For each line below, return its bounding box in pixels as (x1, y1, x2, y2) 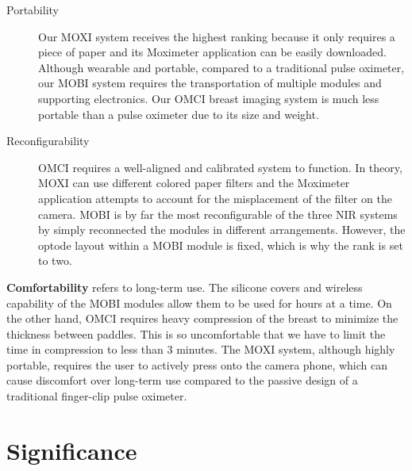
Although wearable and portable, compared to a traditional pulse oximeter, (38, 59, 405, 75)
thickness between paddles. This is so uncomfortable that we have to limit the (6, 325, 386, 342)
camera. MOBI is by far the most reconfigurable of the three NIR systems (38, 205, 398, 222)
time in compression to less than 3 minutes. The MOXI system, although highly (6, 341, 395, 358)
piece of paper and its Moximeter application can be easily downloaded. (38, 44, 387, 60)
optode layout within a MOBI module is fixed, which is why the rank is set (38, 236, 403, 253)
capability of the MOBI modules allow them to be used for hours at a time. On (6, 294, 392, 311)
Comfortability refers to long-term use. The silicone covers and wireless (6, 278, 363, 295)
